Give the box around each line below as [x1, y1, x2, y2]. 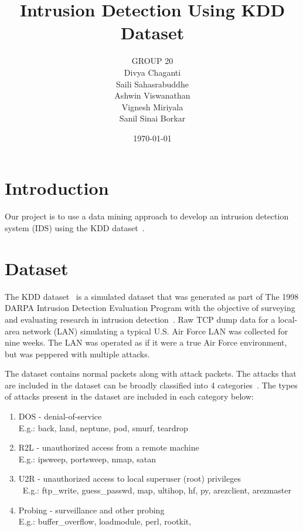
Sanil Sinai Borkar [119, 112, 186, 124]
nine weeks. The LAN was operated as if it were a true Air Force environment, [5, 336, 287, 349]
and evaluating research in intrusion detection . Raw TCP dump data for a [5, 313, 275, 325]
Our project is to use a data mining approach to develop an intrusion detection [5, 210, 289, 222]
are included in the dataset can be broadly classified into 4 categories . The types [5, 378, 298, 391]
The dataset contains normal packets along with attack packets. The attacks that [5, 367, 297, 380]
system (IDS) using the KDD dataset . [5, 222, 145, 234]
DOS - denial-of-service [18, 410, 102, 422]
